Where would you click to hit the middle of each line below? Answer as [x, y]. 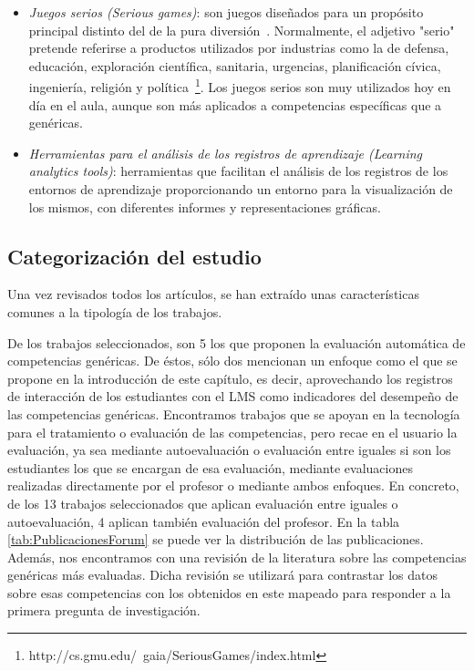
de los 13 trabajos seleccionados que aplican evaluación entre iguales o [203, 503]
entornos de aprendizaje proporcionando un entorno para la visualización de [241, 189]
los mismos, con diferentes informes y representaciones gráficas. [205, 206]
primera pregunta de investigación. [104, 610]
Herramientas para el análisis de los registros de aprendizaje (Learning [226, 153]
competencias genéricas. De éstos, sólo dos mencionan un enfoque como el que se [232, 361]
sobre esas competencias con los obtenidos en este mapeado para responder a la [229, 592]
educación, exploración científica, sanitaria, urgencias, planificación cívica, [235, 65]
